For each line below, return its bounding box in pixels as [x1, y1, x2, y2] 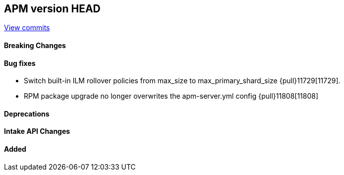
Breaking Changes [4, 41, 66, 50]
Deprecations [4, 109, 50, 118]
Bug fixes [4, 58, 36, 67]
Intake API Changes [4, 127, 70, 136]
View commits [4, 23, 50, 32]
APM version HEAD [4, 2, 101, 15]
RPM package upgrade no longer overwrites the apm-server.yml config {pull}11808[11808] [24, 92, 319, 101]
